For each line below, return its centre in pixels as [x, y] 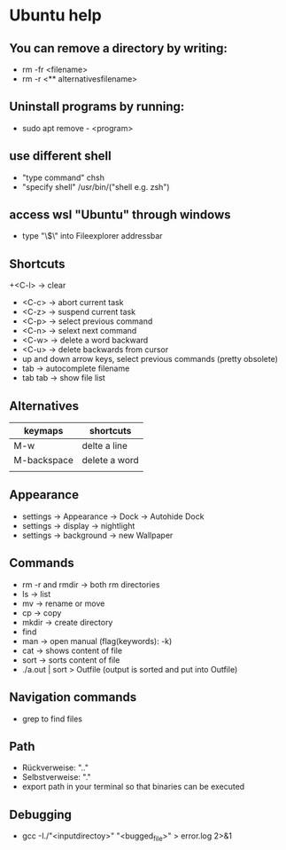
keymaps [43, 431]
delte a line [105, 446]
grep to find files [52, 719]
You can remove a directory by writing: [118, 48]
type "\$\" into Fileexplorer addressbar [92, 236]
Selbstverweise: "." [56, 777]
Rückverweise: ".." [55, 767]
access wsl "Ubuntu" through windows [120, 215]
